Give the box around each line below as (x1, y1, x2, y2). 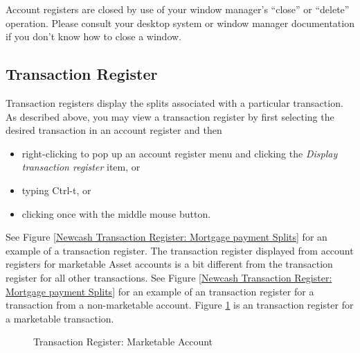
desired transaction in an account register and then (6, 123, 222, 137)
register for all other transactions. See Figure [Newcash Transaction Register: (6, 270, 332, 284)
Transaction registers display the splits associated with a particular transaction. (6, 95, 343, 110)
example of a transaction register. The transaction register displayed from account (6, 243, 354, 257)
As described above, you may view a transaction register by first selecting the (6, 109, 334, 123)
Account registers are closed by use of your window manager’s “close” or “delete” (6, 2, 350, 16)
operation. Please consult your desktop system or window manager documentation (6, 15, 354, 30)
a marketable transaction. (6, 311, 114, 325)
